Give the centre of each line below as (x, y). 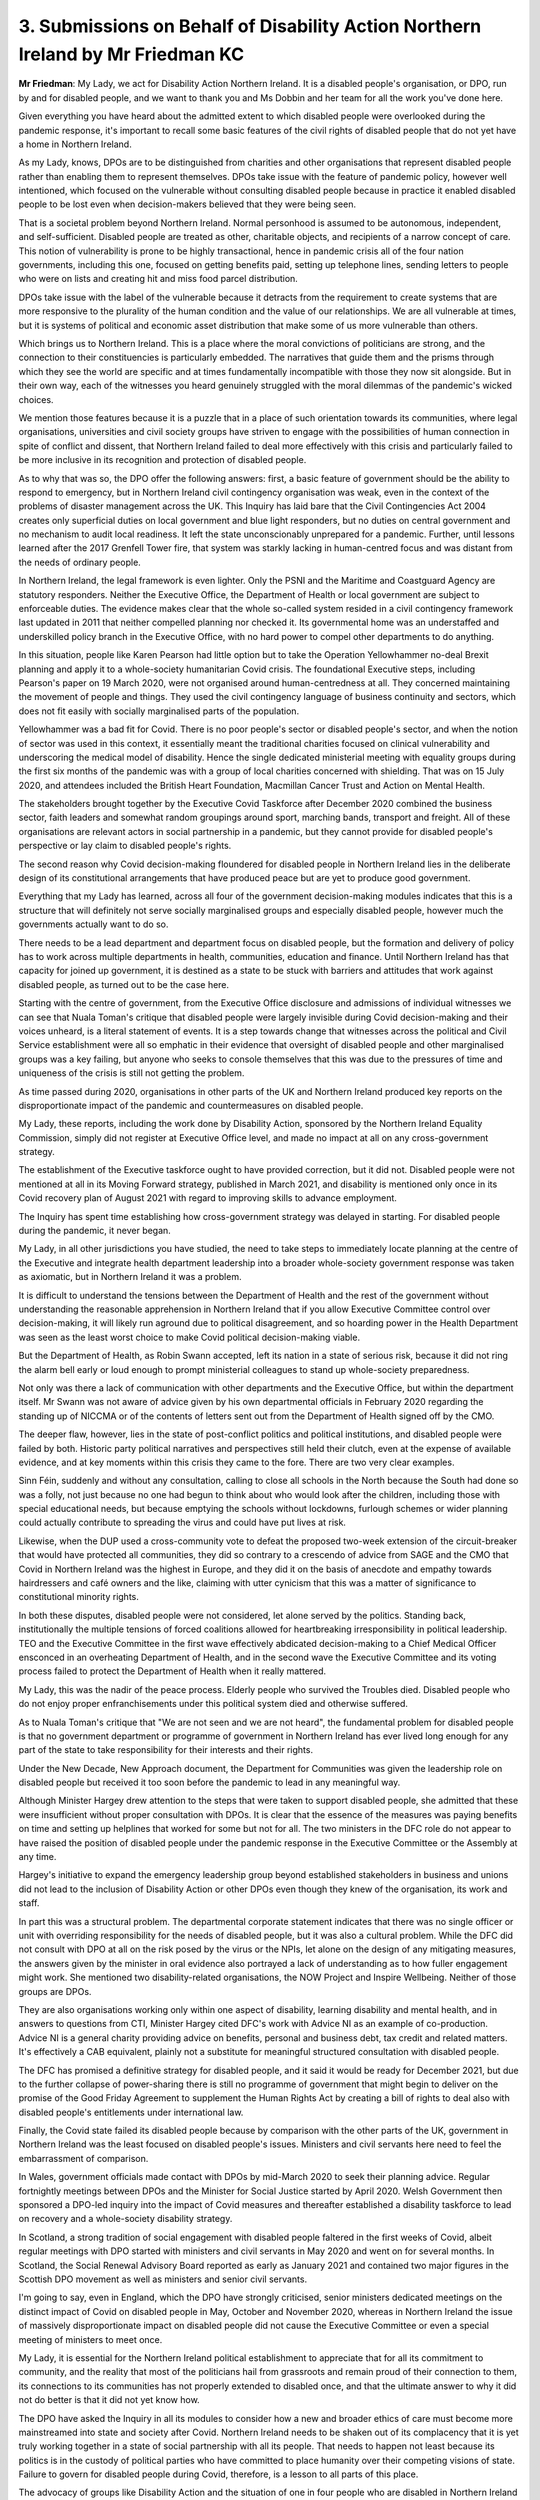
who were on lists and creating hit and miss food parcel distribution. (158, 279)
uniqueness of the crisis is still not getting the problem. (131, 1073)
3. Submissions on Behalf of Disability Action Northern (250, 26)
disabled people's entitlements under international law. (131, 2112)
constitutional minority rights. (79, 1597)
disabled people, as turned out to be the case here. (124, 984)
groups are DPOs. (55, 1991)
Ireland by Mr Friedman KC (131, 54)
